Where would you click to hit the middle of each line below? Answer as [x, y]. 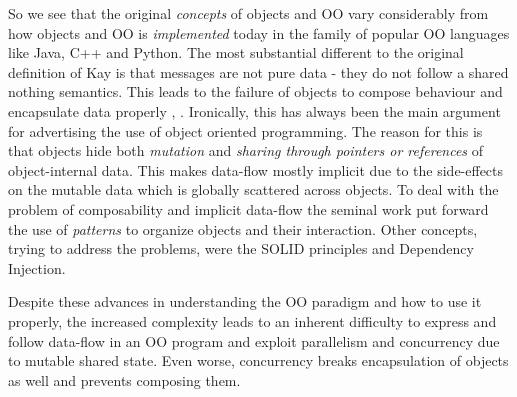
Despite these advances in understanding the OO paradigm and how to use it [245, 301]
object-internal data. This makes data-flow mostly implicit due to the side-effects [256, 169]
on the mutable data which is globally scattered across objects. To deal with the [253, 189]
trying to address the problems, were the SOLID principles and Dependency [241, 248]
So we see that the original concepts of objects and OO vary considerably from [248, 13]
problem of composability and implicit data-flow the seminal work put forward [248, 208]
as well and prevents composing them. [124, 379]
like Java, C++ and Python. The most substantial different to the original [236, 52]
